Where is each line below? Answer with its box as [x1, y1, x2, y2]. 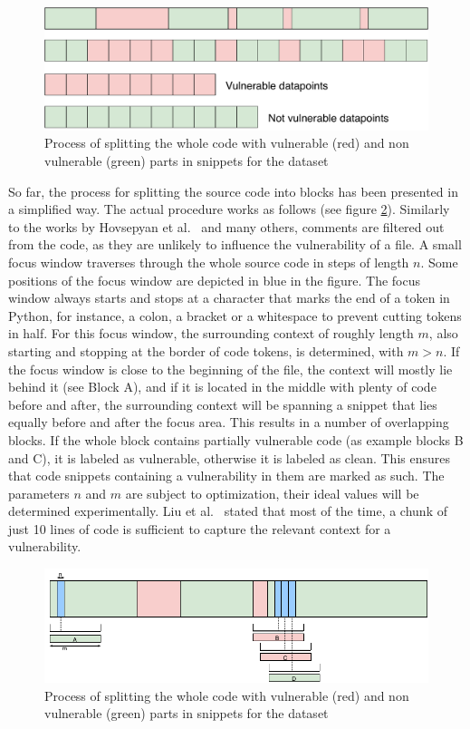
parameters [8, 483, 70, 502]
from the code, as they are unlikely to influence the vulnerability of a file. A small [8, 235, 462, 254]
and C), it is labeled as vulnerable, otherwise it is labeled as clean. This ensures [8, 448, 450, 467]
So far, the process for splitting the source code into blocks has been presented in [8, 181, 458, 200]
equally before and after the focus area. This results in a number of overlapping [8, 413, 449, 432]
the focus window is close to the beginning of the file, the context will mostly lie [8, 359, 453, 378]
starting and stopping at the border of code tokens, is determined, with [8, 341, 404, 360]
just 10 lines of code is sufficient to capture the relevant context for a [8, 519, 391, 538]
